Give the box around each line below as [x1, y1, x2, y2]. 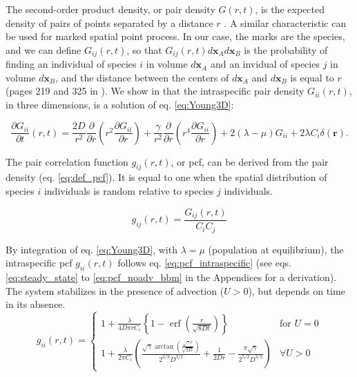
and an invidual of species [210, 57, 320, 71]
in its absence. [6, 297, 66, 311]
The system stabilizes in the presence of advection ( [6, 283, 224, 298]
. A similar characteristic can [224, 15, 347, 30]
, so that [126, 42, 162, 57]
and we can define [6, 42, 81, 57]
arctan [154, 342, 174, 350]
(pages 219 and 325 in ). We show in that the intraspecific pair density [6, 84, 305, 98]
